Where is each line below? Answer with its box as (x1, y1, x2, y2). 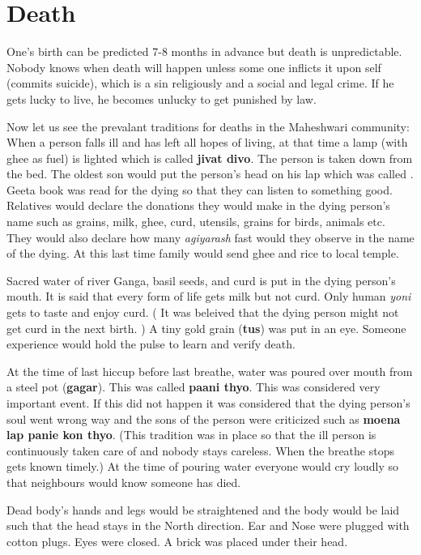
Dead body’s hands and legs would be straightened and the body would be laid (6, 501, 400, 518)
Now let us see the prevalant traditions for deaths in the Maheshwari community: (6, 117, 410, 134)
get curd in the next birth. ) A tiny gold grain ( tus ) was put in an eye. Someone (6, 319, 406, 336)
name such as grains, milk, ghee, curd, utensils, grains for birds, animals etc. (6, 213, 385, 230)
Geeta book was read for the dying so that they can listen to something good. (6, 181, 393, 198)
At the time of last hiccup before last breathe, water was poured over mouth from (6, 362, 413, 379)
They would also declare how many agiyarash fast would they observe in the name (6, 228, 415, 245)
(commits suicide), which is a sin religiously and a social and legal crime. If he (6, 75, 394, 92)
